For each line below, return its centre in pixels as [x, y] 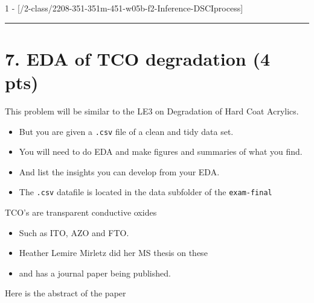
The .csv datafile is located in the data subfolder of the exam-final [146, 192]
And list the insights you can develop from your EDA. [119, 171]
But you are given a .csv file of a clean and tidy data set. [126, 131]
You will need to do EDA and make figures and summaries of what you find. [161, 151]
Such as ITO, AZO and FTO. [74, 232]
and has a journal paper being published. [95, 273]
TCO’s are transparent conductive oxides [81, 212]
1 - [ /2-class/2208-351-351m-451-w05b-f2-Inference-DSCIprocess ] [124, 8]
